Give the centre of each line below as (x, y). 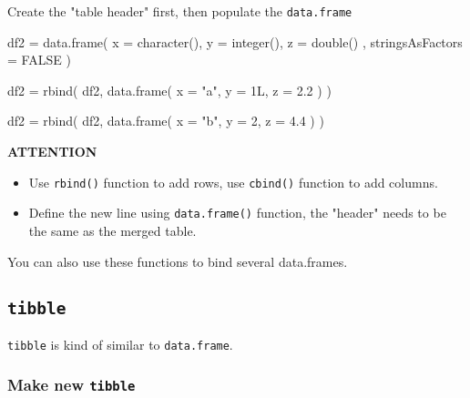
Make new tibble (72, 385)
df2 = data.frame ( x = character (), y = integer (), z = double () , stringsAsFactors (235, 41)
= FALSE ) (39, 60)
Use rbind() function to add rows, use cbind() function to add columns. (233, 182)
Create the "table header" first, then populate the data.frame (180, 11)
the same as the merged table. (112, 230)
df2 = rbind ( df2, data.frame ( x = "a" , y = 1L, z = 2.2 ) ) (169, 90)
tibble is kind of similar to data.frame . (120, 344)
